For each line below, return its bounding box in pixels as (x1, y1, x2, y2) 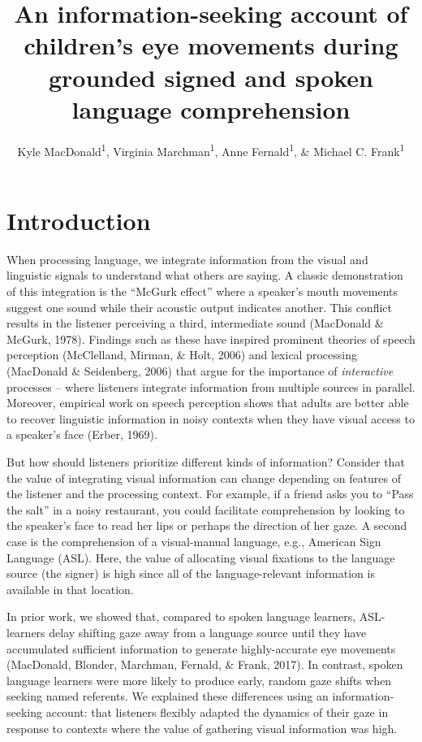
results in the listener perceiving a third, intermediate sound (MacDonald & (6, 315, 384, 332)
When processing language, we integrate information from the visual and (6, 250, 368, 267)
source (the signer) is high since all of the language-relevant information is (6, 565, 375, 582)
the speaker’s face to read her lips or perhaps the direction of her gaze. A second (6, 517, 407, 534)
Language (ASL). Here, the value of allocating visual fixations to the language (6, 549, 395, 566)
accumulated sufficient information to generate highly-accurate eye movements (6, 640, 396, 657)
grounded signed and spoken (48, 60, 374, 93)
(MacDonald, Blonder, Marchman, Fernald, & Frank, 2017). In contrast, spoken (6, 656, 403, 673)
